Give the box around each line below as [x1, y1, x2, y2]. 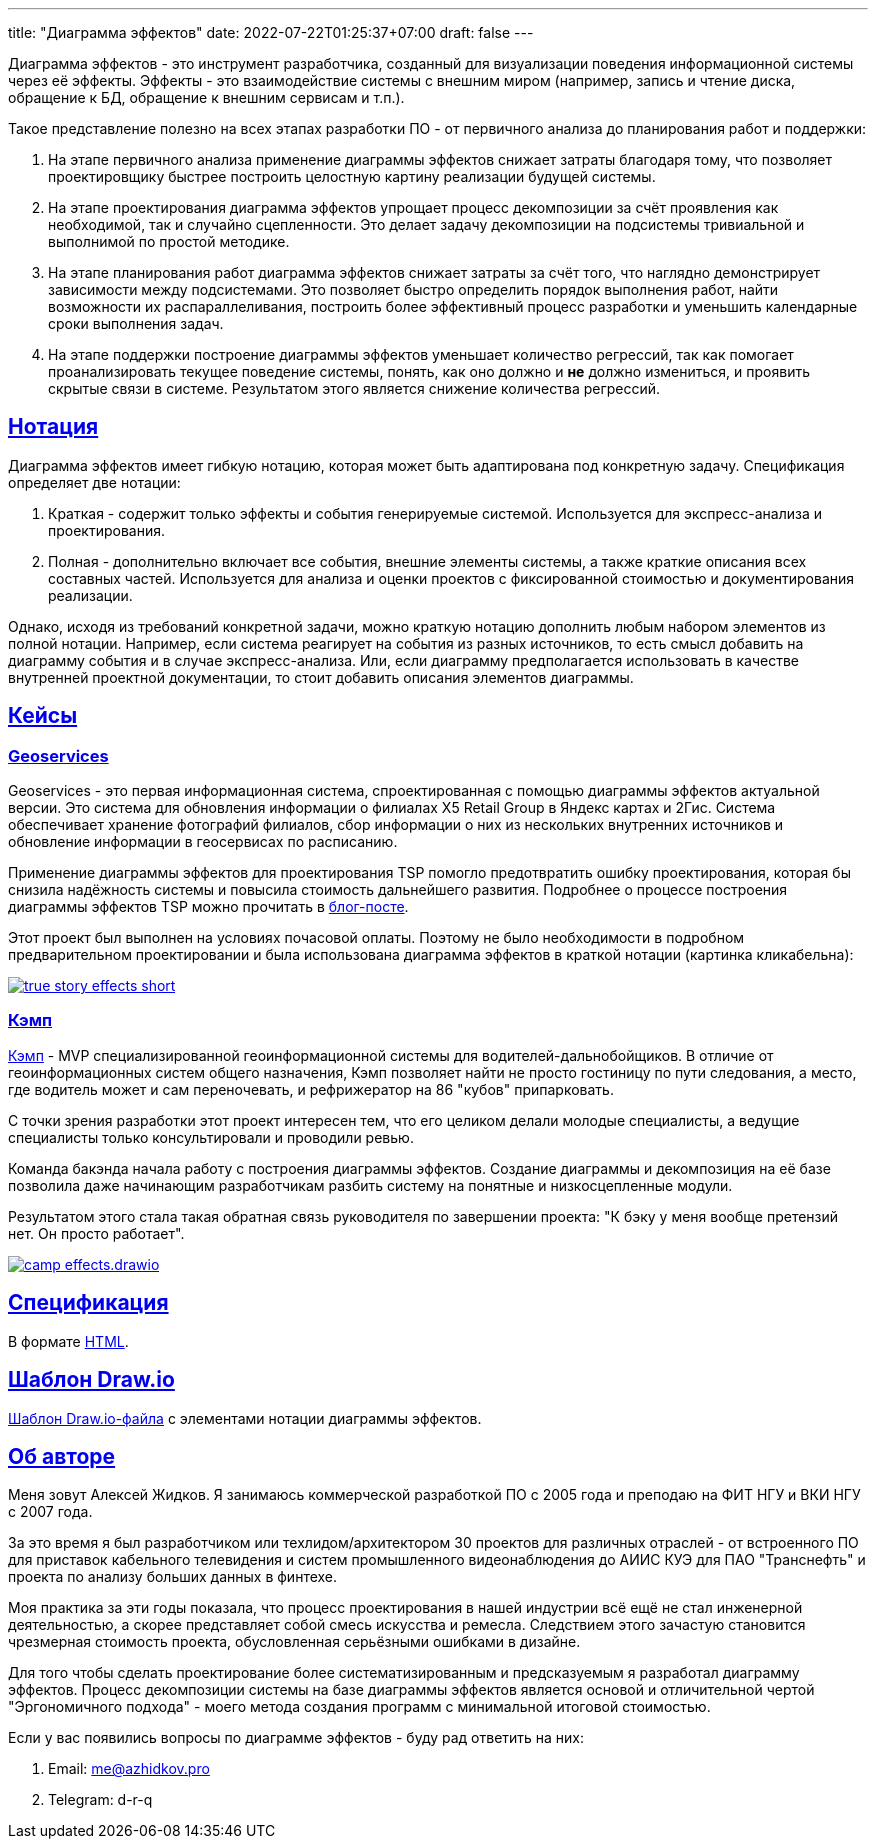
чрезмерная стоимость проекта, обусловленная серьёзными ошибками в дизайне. [8, 1633, 581, 1651]
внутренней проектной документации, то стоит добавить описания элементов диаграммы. [8, 668, 634, 686]
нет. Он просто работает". [8, 1224, 185, 1242]
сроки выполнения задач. [48, 315, 224, 332]
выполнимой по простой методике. [48, 233, 290, 250]
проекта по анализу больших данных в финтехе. [8, 1568, 338, 1586]
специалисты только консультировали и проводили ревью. [8, 1128, 414, 1146]
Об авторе [8, 1443, 116, 1469]
